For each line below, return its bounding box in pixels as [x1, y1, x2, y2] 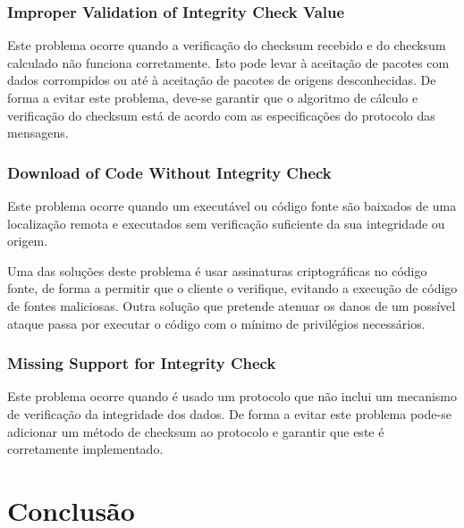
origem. [7, 231, 48, 250]
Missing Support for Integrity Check [7, 352, 276, 374]
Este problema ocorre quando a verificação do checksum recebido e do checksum [7, 36, 446, 54]
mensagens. [7, 123, 69, 142]
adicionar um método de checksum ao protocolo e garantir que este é [7, 422, 384, 440]
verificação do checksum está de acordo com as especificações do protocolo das [7, 105, 435, 124]
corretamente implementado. [7, 440, 164, 458]
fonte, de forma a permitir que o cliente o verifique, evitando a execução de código [7, 279, 458, 298]
